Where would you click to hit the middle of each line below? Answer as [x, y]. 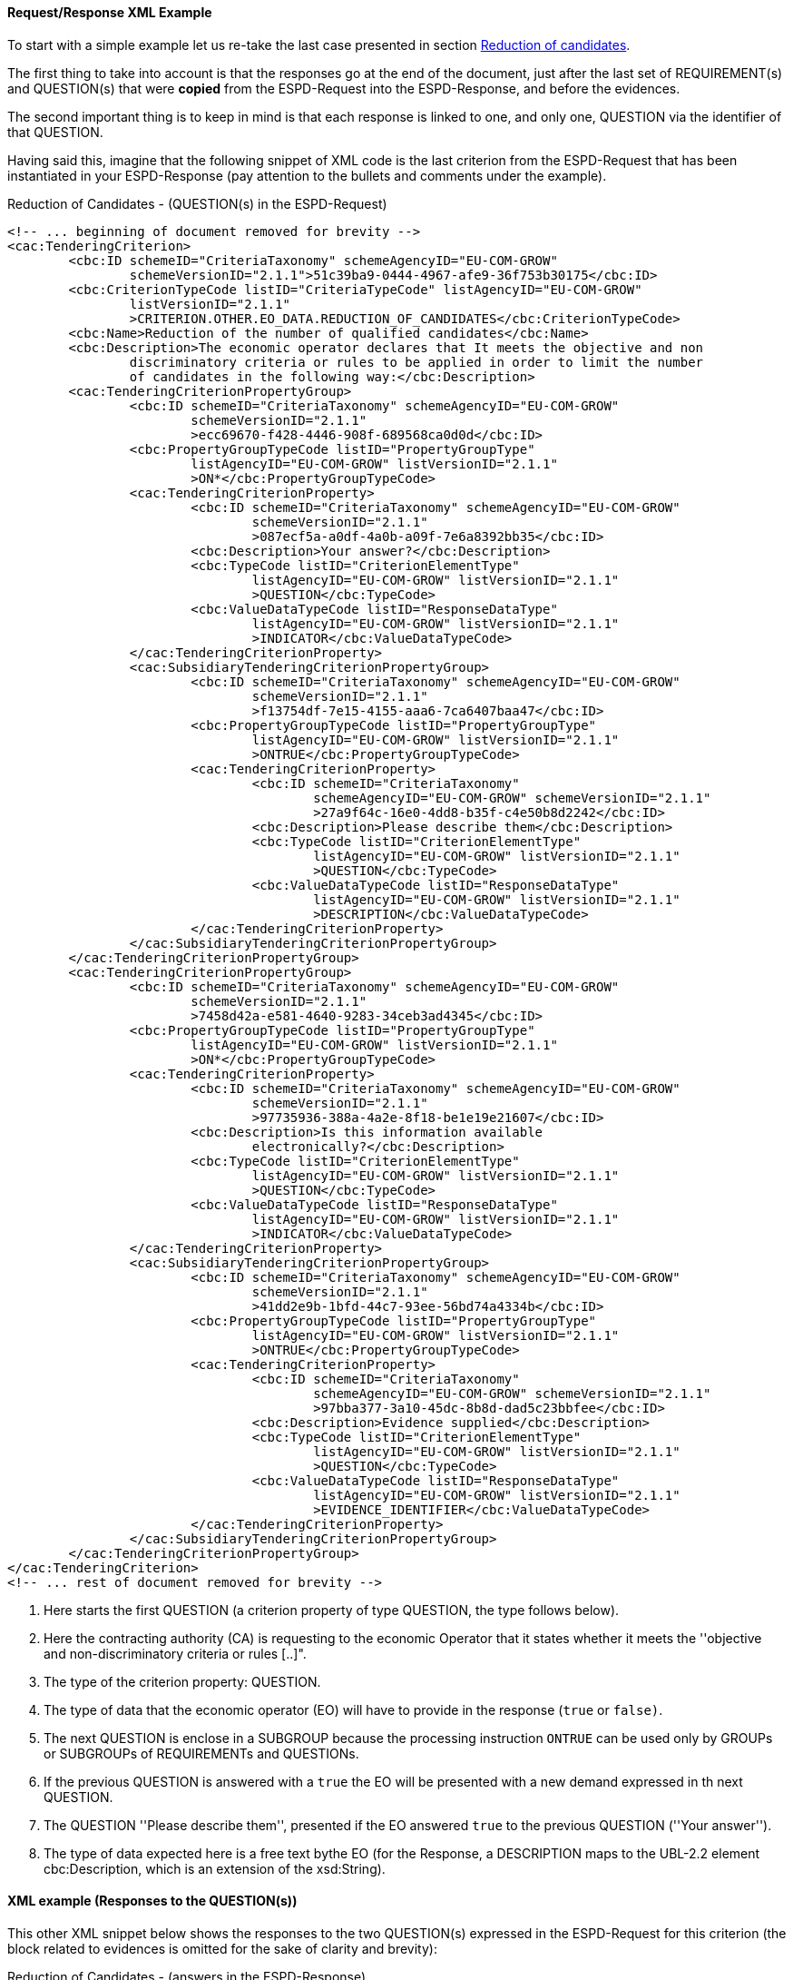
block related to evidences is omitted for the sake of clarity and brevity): [222, 1948]
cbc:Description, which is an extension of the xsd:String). [215, 1868]
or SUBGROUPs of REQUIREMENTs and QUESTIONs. [201, 1753]
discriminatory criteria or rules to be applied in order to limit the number [416, 362]
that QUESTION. [55, 132]
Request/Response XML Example [110, 12]
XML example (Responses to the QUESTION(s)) [152, 1901]
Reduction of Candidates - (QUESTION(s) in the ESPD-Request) [197, 203]
